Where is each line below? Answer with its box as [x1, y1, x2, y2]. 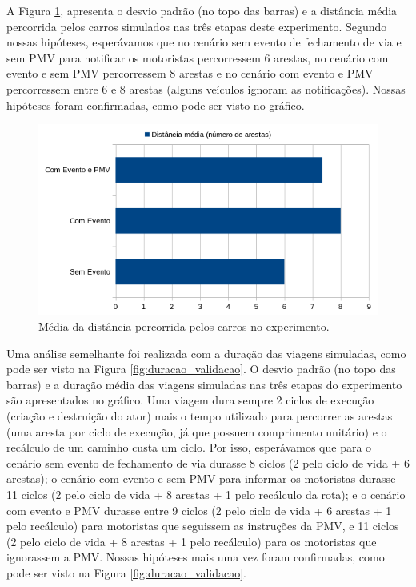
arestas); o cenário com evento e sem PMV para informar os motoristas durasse [6, 470, 396, 487]
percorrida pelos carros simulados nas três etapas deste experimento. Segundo [6, 18, 387, 34]
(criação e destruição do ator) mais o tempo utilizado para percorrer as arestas [6, 407, 393, 424]
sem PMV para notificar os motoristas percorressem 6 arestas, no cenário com [6, 49, 389, 66]
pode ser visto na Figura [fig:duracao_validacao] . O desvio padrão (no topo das [6, 360, 396, 377]
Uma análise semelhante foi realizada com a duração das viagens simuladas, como [6, 344, 406, 361]
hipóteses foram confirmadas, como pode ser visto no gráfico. [6, 96, 305, 113]
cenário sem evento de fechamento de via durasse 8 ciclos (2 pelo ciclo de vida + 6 [6, 454, 410, 471]
